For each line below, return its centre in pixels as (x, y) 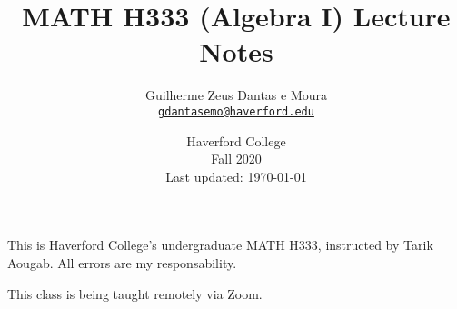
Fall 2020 (236, 159)
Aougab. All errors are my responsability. (122, 262)
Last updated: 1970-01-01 (236, 176)
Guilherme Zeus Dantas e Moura (236, 95)
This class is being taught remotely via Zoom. (135, 293)
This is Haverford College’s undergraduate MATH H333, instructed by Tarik (220, 245)
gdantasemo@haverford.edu (236, 111)
